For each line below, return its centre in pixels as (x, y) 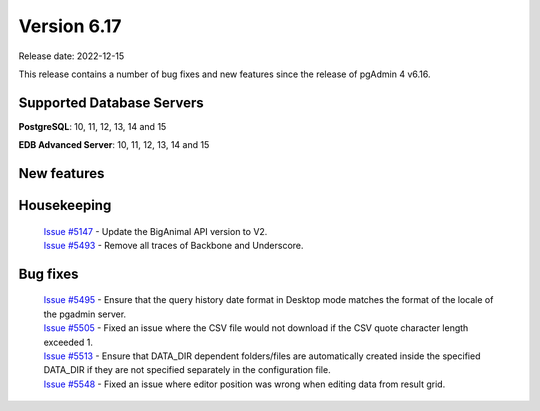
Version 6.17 (70, 26)
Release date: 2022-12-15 (71, 56)
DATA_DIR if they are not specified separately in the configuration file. (187, 370)
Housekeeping (65, 205)
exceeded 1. (68, 342)
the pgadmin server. (85, 314)
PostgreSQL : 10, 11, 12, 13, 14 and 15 (92, 126)
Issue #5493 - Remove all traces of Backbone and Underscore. (173, 246)
